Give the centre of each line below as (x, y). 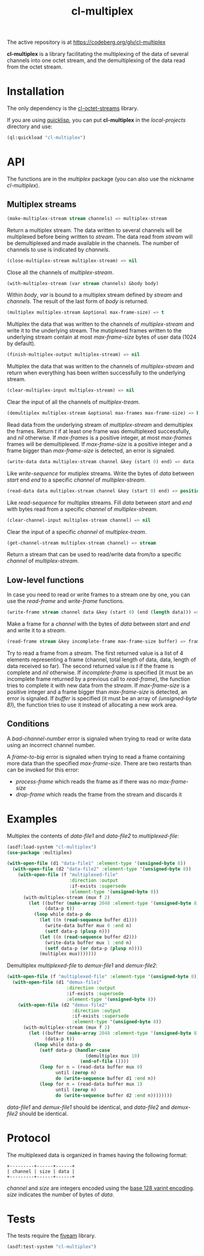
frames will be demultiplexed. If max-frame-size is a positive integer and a (100, 444)
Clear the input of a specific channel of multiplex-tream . (77, 532)
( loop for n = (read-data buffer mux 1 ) (91, 1084)
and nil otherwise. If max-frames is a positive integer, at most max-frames (100, 437)
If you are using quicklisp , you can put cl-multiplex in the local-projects (97, 120)
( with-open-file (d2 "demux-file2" (63, 1005)
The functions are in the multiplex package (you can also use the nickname (100, 179)
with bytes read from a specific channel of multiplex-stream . (82, 509)
